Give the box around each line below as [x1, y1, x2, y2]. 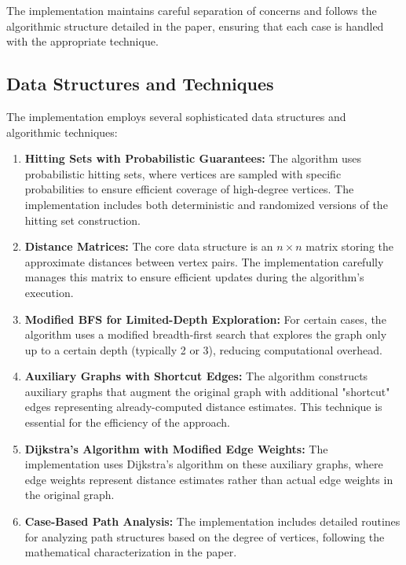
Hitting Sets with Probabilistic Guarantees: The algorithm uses [24, 150, 362, 167]
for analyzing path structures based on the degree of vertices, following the [24, 528, 385, 545]
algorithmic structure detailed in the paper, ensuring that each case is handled [6, 17, 384, 34]
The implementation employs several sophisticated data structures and [6, 108, 346, 124]
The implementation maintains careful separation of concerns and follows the [6, 2, 377, 18]
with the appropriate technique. [6, 33, 159, 50]
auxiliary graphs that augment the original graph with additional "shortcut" [24, 383, 390, 399]
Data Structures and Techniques [6, 72, 274, 96]
